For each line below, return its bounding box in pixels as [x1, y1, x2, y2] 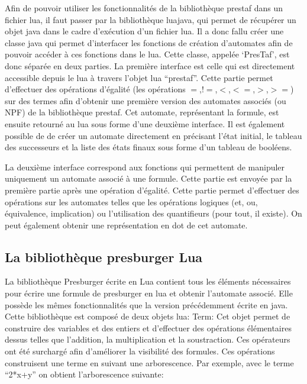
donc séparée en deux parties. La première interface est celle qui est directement [5, 59, 295, 72]
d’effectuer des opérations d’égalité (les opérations [5, 83, 186, 95]
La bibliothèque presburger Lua [5, 247, 203, 266]
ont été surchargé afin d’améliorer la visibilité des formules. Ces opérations [5, 345, 275, 357]
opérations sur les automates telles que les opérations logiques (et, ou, [5, 195, 258, 208]
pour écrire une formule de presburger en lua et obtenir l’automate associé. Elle [5, 287, 293, 299]
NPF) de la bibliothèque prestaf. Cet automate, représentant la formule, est [5, 106, 279, 118]
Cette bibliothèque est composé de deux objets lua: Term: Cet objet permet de [5, 310, 290, 322]
